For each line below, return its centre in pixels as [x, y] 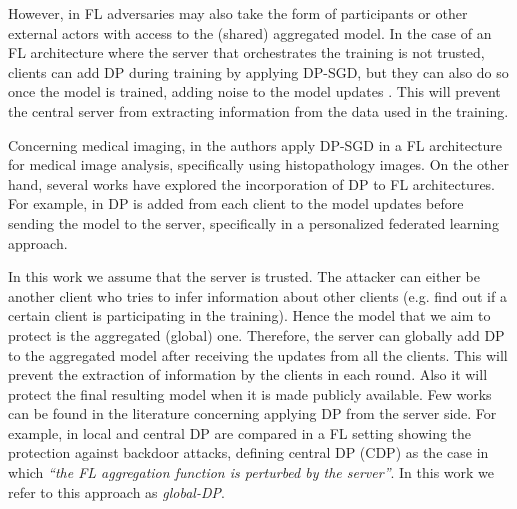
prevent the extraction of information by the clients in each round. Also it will [248, 374]
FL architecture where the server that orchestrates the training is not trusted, [246, 52]
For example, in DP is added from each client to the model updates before [236, 203]
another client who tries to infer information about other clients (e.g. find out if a [257, 295]
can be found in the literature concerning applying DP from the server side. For [252, 413]
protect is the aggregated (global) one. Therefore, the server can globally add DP [256, 334]
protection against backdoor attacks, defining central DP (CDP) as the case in [248, 452]
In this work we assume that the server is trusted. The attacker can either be [244, 276]
